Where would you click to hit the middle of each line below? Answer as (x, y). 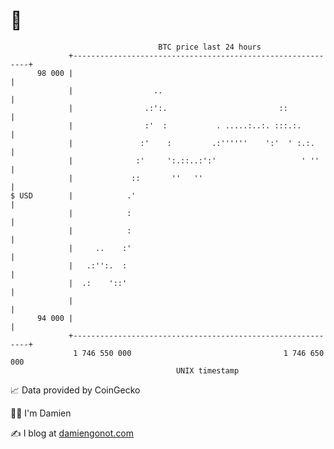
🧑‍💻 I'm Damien (41, 413)
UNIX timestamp (207, 370)
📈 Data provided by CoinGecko (75, 390)
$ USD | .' (73, 195)
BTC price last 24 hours (210, 47)
